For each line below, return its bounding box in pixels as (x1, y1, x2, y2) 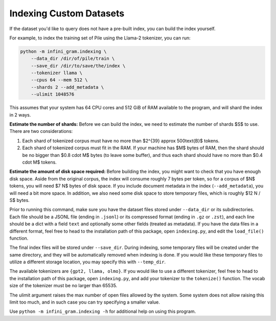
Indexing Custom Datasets (9, 8, 125, 19)
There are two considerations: (9, 128, 73, 134)
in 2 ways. (9, 111, 31, 118)
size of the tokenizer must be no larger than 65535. (9, 283, 118, 289)
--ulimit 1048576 (31, 91, 75, 97)
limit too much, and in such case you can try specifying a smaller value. (9, 299, 160, 305)
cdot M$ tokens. (22, 159, 57, 165)
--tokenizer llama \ (31, 70, 83, 76)
